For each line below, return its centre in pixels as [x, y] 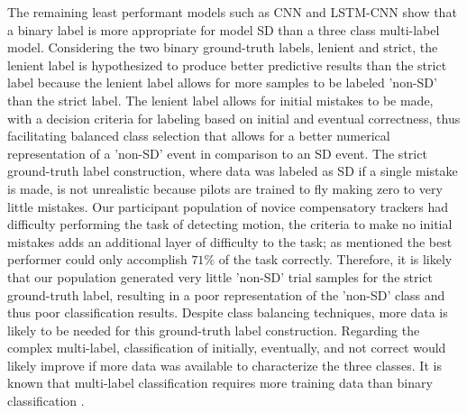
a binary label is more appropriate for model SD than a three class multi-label [224, 29]
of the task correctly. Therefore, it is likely [335, 259]
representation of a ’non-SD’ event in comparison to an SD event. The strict [217, 153]
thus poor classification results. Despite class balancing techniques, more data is [228, 312]
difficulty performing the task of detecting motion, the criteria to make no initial [230, 224]
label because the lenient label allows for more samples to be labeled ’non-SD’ [222, 83]
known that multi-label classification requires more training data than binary [220, 383]
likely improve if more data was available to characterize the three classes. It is [224, 365]
